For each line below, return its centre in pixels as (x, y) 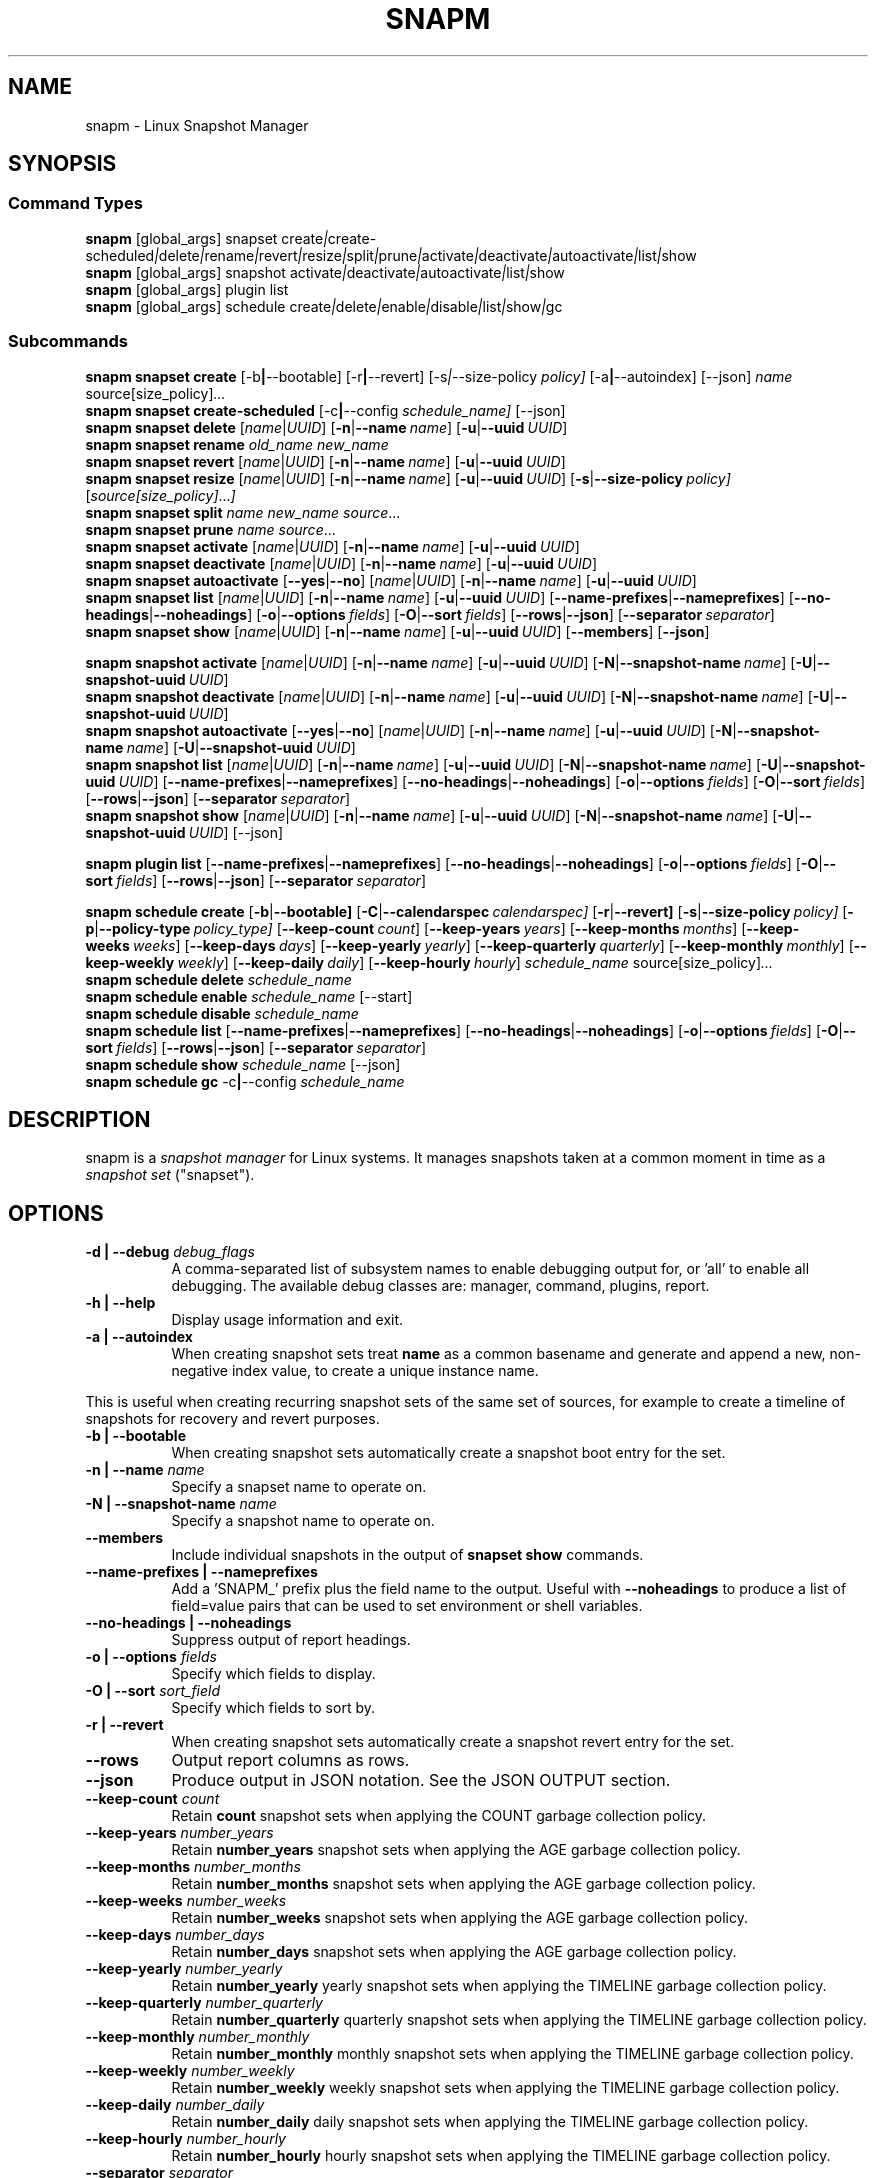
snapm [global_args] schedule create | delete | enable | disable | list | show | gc (324, 306)
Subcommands (68, 341)
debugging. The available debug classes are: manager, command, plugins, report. (440, 1286)
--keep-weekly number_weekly (190, 2071)
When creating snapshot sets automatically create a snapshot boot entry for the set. (448, 1453)
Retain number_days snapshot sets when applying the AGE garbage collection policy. (454, 1952)
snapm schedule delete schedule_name (218, 979)
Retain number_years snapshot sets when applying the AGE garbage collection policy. (456, 1850)
